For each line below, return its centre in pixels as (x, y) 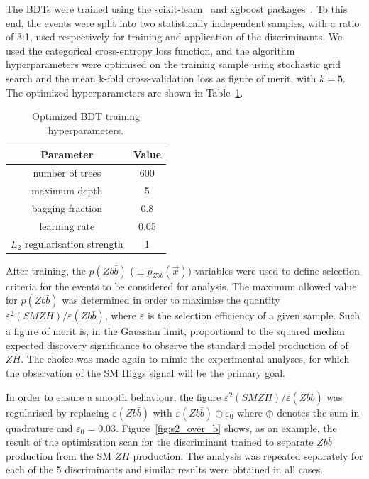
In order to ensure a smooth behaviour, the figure (114, 396)
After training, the (46, 270)
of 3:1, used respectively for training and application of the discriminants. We (174, 37)
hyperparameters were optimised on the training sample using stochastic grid (174, 64)
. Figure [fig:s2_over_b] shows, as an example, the (226, 428)
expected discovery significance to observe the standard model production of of (177, 345)
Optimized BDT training (86, 116)
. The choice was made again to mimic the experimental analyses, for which (185, 359)
